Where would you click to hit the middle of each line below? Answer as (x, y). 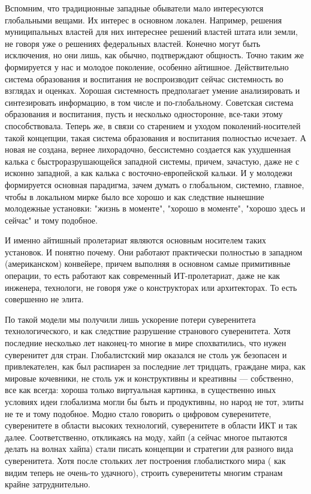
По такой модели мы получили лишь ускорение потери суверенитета (130, 319)
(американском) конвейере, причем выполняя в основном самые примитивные (148, 264)
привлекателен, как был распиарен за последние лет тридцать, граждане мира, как (155, 366)
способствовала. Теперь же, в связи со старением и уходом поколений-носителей (153, 125)
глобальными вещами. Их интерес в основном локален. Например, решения (144, 20)
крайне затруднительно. (48, 484)
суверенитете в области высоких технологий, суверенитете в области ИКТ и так (151, 425)
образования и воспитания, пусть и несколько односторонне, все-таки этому (144, 114)
